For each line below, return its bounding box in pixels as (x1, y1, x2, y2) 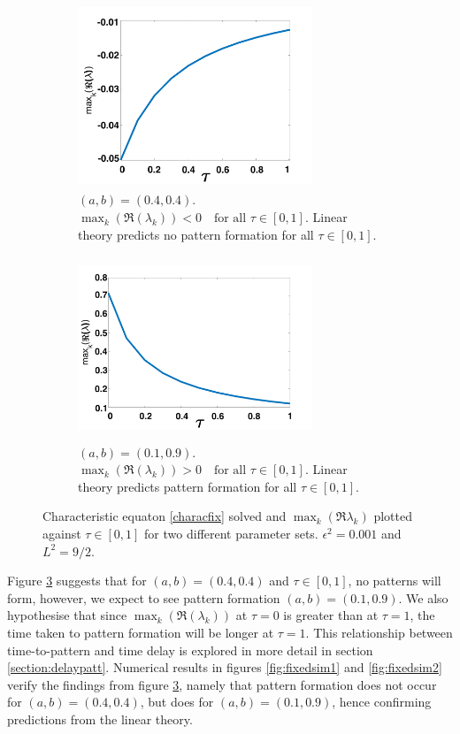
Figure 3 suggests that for (7, 571, 147, 590)
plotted (373, 507, 412, 525)
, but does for (140, 692, 214, 711)
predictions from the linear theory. (7, 710, 193, 728)
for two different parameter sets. (144, 524, 318, 543)
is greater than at (283, 606, 379, 624)
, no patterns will (348, 571, 441, 590)
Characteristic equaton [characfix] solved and (42, 507, 287, 525)
